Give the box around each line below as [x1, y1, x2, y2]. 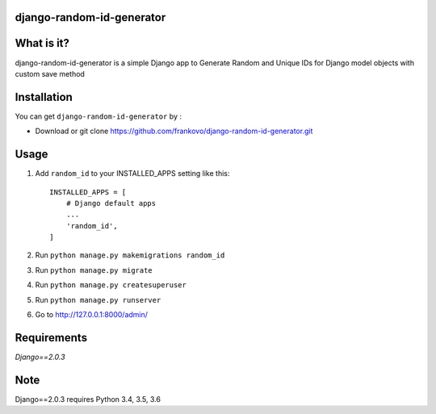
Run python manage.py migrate [35, 265, 153, 274]
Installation [15, 90, 73, 104]
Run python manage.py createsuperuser [35, 280, 187, 290]
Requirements [15, 331, 88, 345]
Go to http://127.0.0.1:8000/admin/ [35, 310, 149, 320]
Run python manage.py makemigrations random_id [35, 250, 225, 260]
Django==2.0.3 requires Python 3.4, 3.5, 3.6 [15, 394, 161, 404]
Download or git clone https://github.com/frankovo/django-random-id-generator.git [35, 126, 313, 136]
